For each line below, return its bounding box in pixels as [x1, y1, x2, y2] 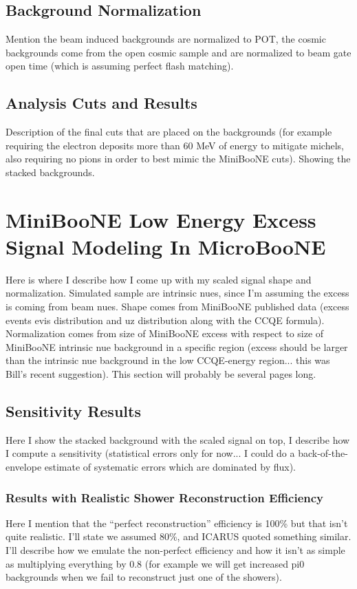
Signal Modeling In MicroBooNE [6, 232, 326, 260]
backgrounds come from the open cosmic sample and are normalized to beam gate [6, 45, 351, 59]
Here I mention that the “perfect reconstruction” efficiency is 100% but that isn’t [6, 515, 348, 530]
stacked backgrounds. [6, 164, 95, 179]
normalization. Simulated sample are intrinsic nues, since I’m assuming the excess [6, 286, 349, 300]
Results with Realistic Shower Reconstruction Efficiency [6, 489, 324, 506]
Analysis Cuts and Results [6, 92, 197, 114]
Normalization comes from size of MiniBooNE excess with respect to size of [6, 326, 324, 341]
